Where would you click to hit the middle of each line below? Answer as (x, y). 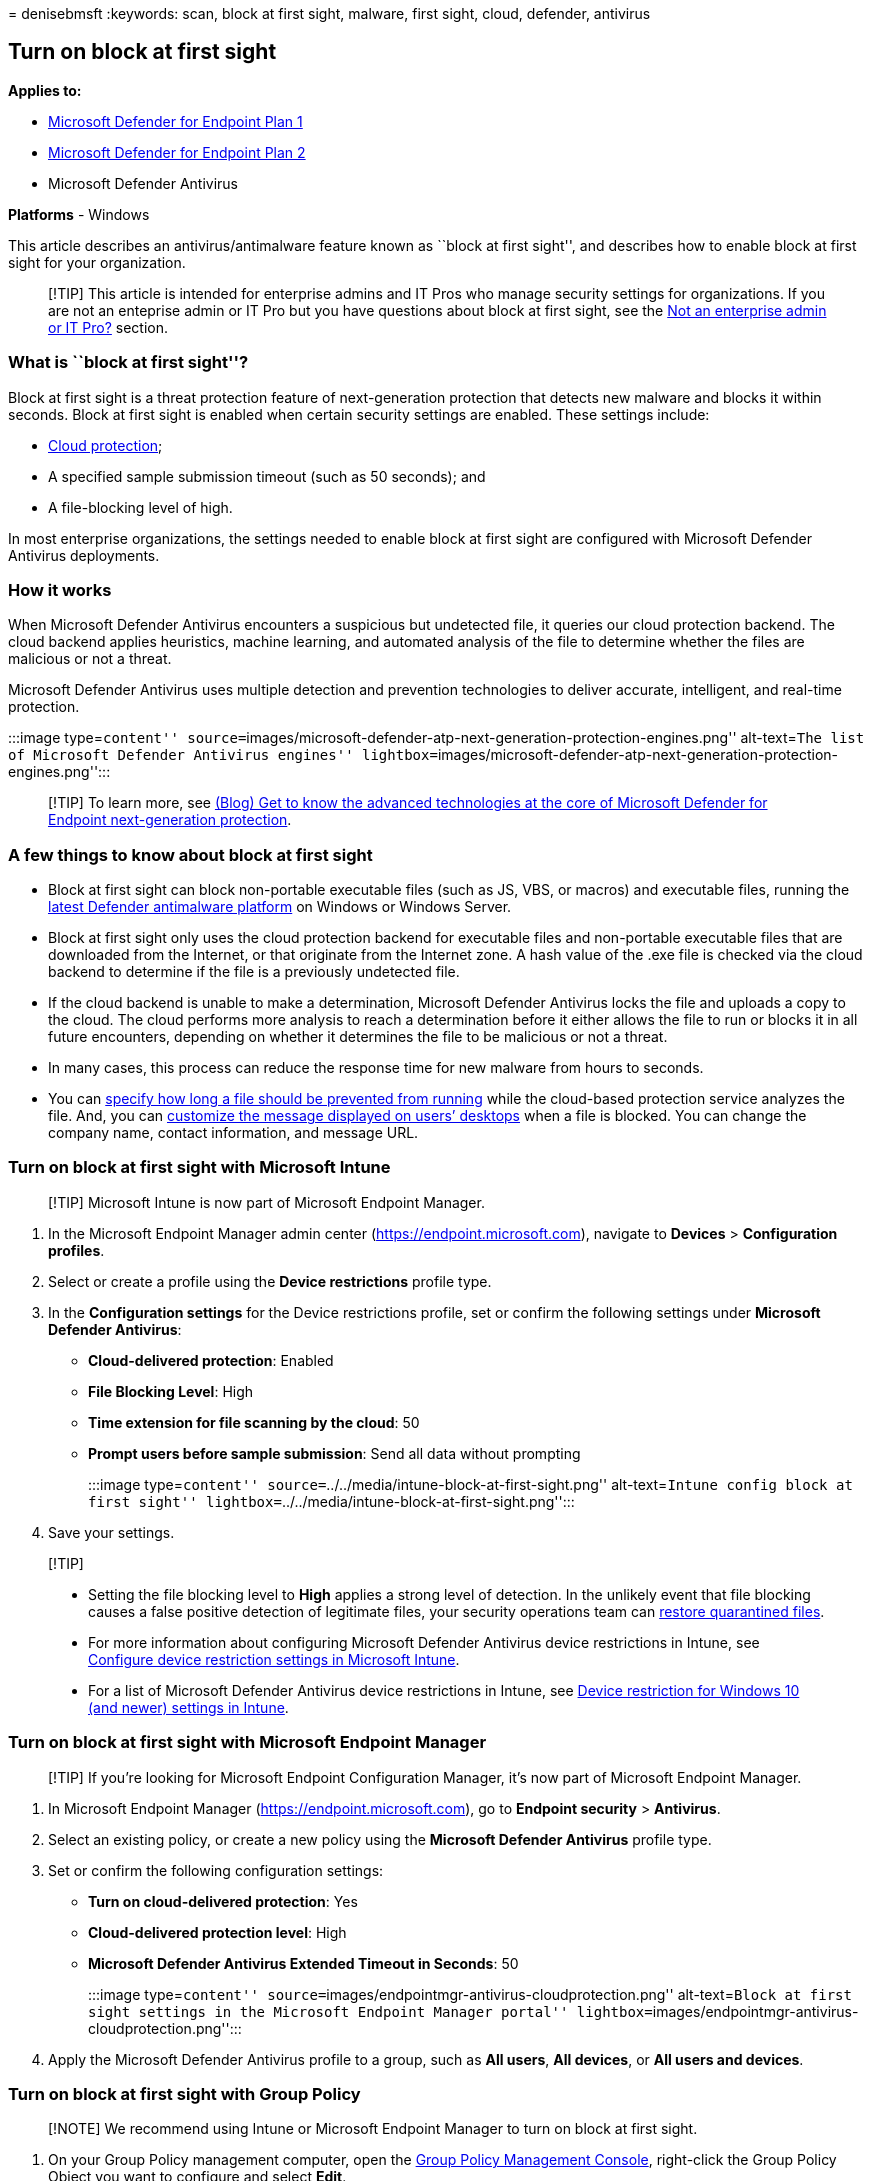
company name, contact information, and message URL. (233, 1133)
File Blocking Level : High (171, 1391)
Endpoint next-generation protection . (170, 820)
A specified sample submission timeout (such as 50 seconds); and (267, 476)
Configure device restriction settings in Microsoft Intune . (274, 1659)
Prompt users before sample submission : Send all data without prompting (334, 1453)
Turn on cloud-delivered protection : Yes (223, 1901)
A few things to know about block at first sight (190, 854)
